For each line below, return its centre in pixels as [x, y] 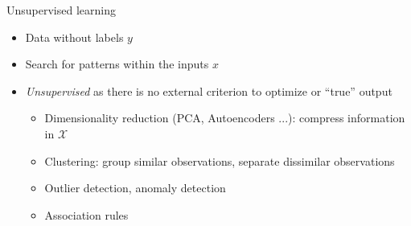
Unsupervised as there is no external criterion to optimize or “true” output [209, 90]
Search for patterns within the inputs [117, 64]
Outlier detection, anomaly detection [135, 188]
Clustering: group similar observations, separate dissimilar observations [220, 160]
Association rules [86, 214]
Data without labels [74, 37]
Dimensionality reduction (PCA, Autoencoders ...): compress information [225, 118]
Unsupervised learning [61, 10]
